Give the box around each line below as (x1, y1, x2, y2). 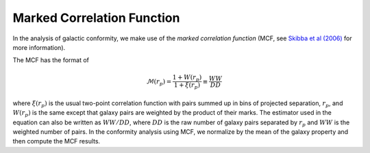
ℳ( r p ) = (146, 77, 172, 87)
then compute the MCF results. (12, 137, 101, 145)
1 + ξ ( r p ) (173, 81, 201, 91)
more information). (12, 43, 66, 51)
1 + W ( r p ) (172, 73, 202, 83)
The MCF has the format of (12, 56, 89, 64)
